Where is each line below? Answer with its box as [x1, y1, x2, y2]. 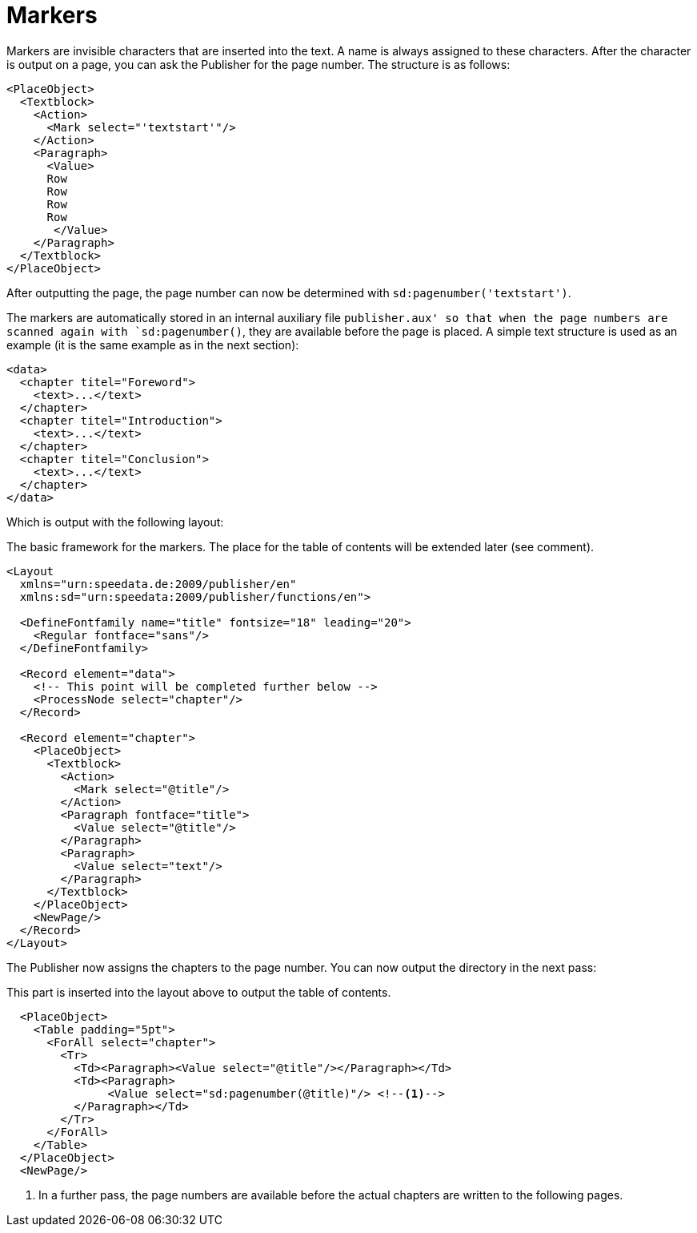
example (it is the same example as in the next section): [6, 337, 299, 352]
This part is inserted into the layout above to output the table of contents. [6, 985, 391, 999]
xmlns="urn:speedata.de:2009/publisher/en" [19, 577, 297, 590]
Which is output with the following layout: [6, 514, 224, 529]
